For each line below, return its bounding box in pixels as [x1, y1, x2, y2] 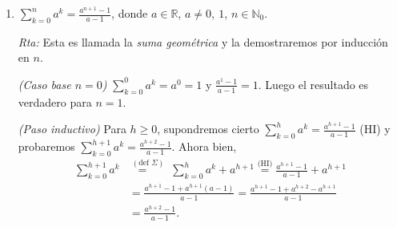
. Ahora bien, [171, 138, 237, 155]
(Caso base [18, 75, 71, 92]
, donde [111, 5, 148, 21]
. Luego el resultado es [258, 75, 369, 92]
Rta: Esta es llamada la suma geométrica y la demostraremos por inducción [18, 33, 388, 50]
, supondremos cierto [157, 120, 259, 137]
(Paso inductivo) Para [18, 120, 126, 137]
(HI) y [359, 120, 391, 137]
